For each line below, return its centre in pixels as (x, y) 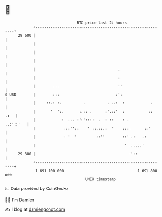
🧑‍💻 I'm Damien (20, 200)
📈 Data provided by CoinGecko (37, 188)
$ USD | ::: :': (64, 94)
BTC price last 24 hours (102, 23)
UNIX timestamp (101, 179)
